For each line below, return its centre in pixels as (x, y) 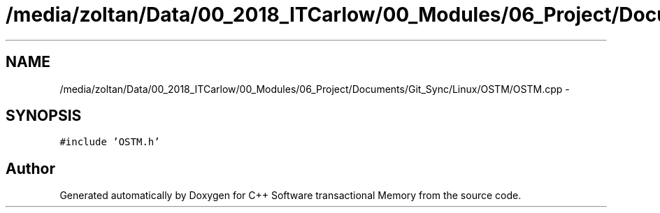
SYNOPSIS (44, 116)
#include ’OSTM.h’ (110, 142)
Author (30, 168)
